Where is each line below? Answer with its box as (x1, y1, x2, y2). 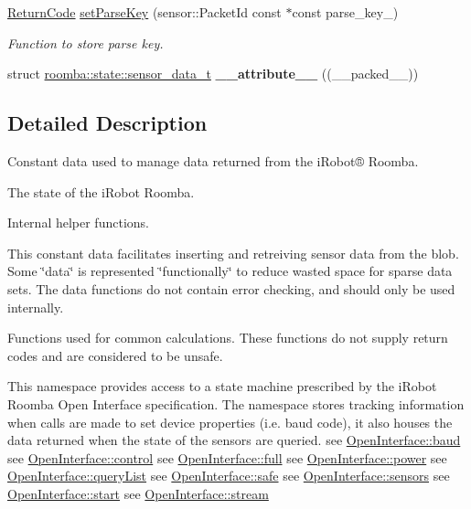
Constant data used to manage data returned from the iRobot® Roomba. (7, 151, 419, 170)
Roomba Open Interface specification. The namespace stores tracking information (7, 394, 465, 413)
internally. (7, 297, 64, 316)
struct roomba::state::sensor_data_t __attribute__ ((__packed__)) (7, 64, 419, 83)
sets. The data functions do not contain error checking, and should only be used (7, 279, 455, 298)
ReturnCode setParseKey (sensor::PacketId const (7, 3, 282, 21)
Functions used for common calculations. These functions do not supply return (7, 328, 448, 347)
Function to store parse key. (7, 33, 164, 52)
